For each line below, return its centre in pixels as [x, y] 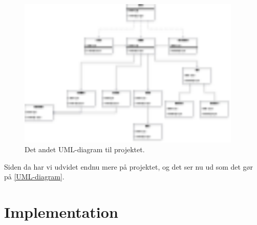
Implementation [61, 212]
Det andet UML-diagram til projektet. [85, 149]
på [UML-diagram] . [34, 177]
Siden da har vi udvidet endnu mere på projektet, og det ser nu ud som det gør [129, 166]
